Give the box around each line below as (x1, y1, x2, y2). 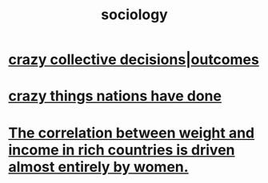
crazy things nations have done (8, 87, 222, 105)
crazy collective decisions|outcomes (8, 50, 260, 69)
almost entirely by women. (8, 157, 190, 176)
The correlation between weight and (8, 124, 255, 141)
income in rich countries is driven (8, 141, 235, 159)
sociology (101, 6, 168, 24)
